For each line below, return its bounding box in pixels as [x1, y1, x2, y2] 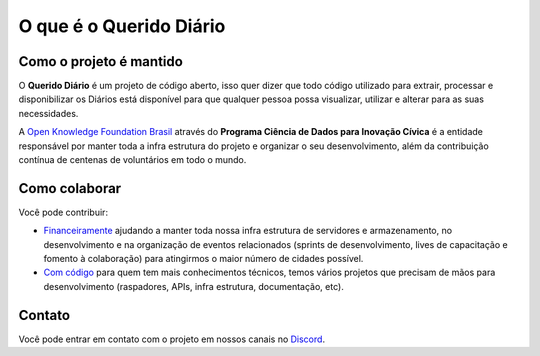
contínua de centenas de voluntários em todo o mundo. [18, 154, 247, 166]
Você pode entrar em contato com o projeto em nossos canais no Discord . [18, 333, 325, 345]
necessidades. [18, 107, 79, 119]
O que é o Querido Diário [18, 15, 226, 37]
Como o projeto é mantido [18, 53, 184, 70]
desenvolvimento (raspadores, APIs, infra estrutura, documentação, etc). [43, 280, 344, 292]
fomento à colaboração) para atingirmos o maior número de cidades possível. [43, 253, 364, 265]
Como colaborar [18, 180, 122, 197]
